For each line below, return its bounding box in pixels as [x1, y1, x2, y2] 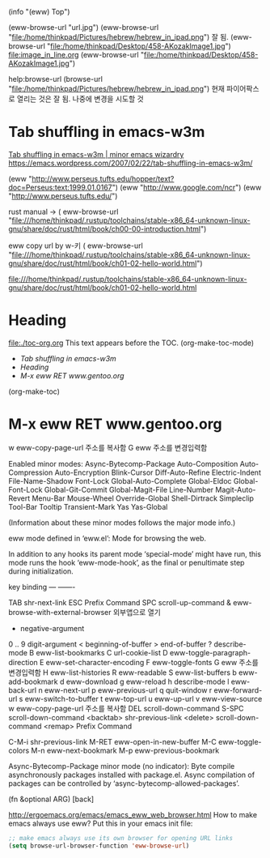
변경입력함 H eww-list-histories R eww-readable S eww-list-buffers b [8, 668, 237, 677]
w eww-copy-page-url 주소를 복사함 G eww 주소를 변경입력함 [8, 442, 208, 452]
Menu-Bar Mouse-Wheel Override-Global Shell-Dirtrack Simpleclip [32, 493, 255, 503]
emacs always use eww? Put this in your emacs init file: [8, 818, 193, 828]
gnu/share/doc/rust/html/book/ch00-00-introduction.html [8, 224, 200, 233]
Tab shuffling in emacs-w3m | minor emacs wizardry [8, 149, 184, 159]
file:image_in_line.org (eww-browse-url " [8, 50, 145, 59]
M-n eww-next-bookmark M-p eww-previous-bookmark [31, 745, 220, 755]
